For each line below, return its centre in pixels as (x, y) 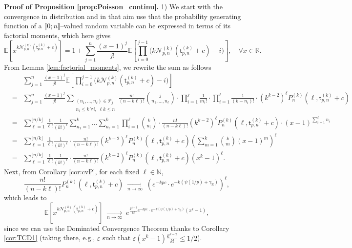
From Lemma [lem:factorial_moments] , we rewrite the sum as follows (108, 67)
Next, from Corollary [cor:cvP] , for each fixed (72, 171)
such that (117, 238)
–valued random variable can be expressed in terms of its (145, 26)
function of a (23, 26)
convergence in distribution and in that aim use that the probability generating (123, 16)
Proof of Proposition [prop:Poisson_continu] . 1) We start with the (113, 6)
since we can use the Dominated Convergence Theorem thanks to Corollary (117, 228)
